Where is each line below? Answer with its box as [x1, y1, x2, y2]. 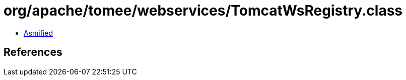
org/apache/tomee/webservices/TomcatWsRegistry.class [4, 2, 403, 19]
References [4, 46, 62, 59]
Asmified [24, 28, 53, 37]
